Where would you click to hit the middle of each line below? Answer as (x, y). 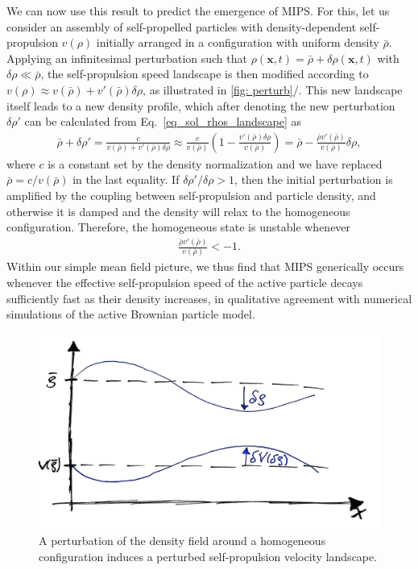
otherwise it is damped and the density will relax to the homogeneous (178, 211)
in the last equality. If (126, 179)
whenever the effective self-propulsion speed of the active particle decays (185, 283)
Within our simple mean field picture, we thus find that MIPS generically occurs (205, 266)
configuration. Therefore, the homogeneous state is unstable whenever (179, 227)
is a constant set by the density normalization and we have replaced (215, 163)
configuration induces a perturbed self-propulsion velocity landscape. (208, 556)
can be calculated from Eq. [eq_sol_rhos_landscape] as (163, 121)
